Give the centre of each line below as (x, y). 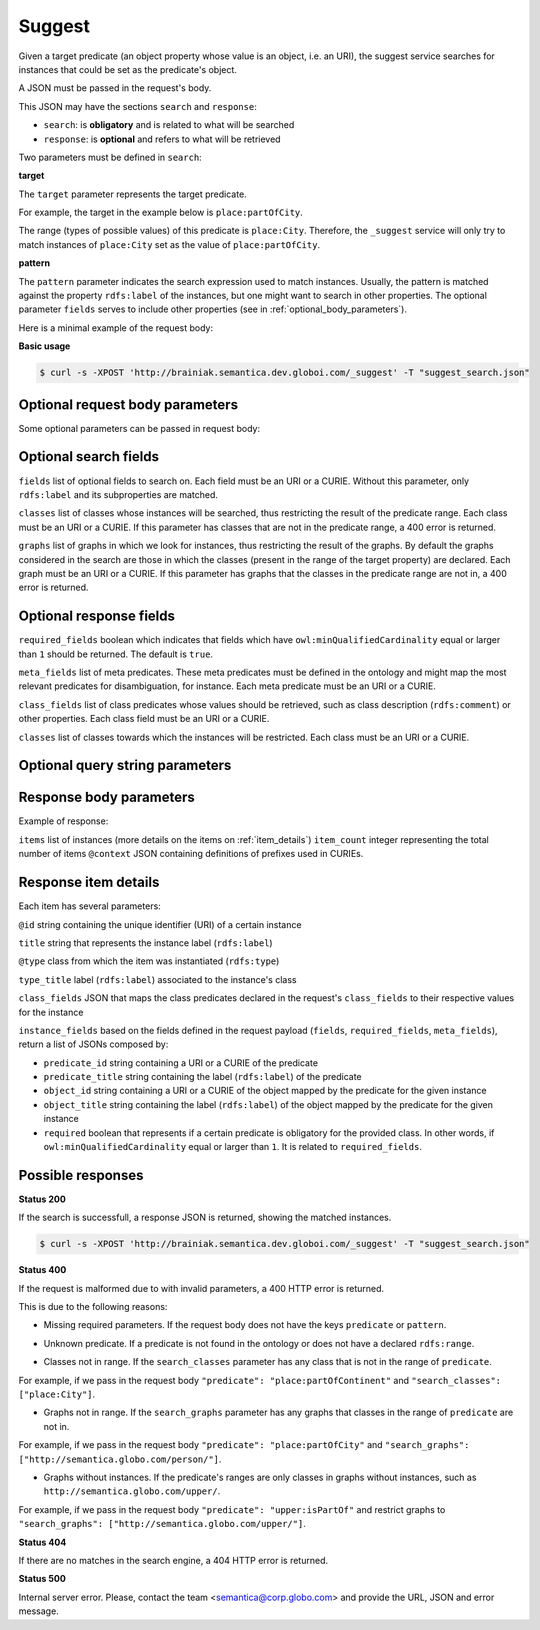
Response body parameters (106, 797)
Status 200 (42, 1199)
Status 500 (42, 1579)
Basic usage (44, 346)
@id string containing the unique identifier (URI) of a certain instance (160, 924)
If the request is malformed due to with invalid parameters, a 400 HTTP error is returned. (201, 1288)
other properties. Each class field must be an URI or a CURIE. (144, 719)
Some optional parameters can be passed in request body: (139, 428)
